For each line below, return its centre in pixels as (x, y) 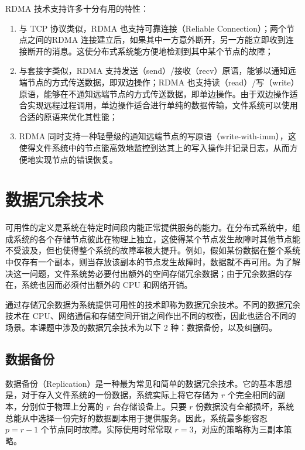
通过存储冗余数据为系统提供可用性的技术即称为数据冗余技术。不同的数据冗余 (153, 304)
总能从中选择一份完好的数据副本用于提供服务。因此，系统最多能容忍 (136, 418)
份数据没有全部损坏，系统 (245, 406)
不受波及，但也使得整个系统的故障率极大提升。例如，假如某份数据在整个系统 (153, 250)
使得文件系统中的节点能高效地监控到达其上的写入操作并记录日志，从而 (154, 147)
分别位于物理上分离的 (62, 406)
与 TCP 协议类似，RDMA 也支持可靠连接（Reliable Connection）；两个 (152, 28)
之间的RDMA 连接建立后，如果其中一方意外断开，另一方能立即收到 (156, 39)
